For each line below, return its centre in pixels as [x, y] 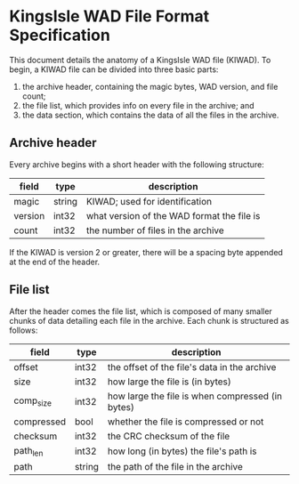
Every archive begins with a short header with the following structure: [137, 164]
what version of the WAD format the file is [173, 215]
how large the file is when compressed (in [195, 396]
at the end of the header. [55, 262]
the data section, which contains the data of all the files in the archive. [150, 115]
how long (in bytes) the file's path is [182, 451]
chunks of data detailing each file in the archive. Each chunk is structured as [149, 320]
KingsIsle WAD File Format [109, 16]
